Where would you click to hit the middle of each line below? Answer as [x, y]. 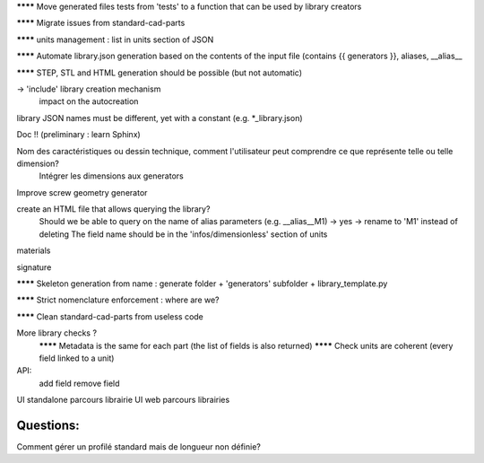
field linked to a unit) [77, 358]
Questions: [48, 425]
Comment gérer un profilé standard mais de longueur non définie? [139, 447]
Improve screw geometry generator [82, 192]
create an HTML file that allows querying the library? [113, 209]
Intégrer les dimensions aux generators [111, 176]
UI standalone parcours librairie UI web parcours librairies [123, 400]
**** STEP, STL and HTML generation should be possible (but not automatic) [160, 73]
